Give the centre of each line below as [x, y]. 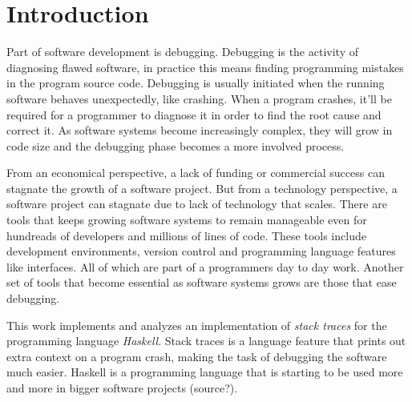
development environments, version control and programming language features [201, 251]
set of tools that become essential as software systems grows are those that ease [202, 282]
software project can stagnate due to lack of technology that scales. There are [197, 204]
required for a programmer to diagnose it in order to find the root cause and [194, 114]
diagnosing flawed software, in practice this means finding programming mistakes [205, 67]
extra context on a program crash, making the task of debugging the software [197, 356]
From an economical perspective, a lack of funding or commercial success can [196, 173]
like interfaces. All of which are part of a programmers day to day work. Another [205, 266]
